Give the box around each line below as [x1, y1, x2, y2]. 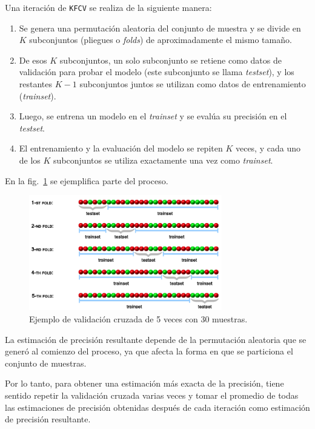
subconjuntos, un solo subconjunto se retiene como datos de [59, 53, 282, 66]
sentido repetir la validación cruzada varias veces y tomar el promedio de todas [5, 388, 299, 401]
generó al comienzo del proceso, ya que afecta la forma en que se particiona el [5, 345, 293, 358]
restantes [19, 78, 53, 90]
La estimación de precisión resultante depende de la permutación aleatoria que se [5, 333, 307, 345]
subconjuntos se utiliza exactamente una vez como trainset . [53, 154, 273, 166]
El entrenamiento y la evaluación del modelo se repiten [19, 142, 223, 155]
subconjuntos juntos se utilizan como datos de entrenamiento [79, 78, 306, 90]
